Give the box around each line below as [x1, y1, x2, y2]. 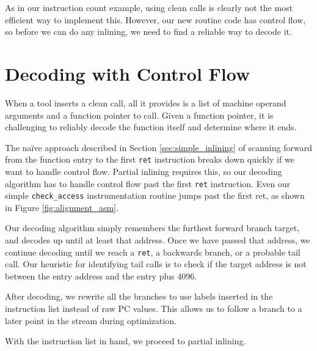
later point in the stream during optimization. [5, 314, 177, 327]
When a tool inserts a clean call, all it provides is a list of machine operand [5, 96, 286, 109]
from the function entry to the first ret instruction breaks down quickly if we [5, 153, 294, 166]
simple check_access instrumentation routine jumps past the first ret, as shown [5, 189, 305, 202]
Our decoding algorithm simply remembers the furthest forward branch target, [5, 221, 300, 234]
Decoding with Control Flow [5, 61, 250, 86]
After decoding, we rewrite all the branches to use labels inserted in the [5, 290, 273, 303]
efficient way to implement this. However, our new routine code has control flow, [5, 13, 306, 26]
